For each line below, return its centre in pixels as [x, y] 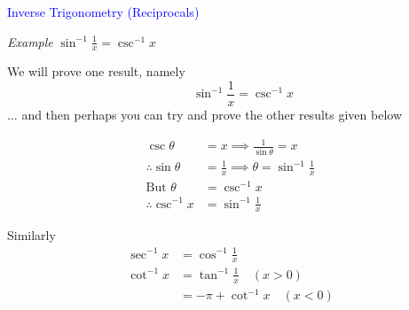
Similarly [31, 235]
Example [30, 41]
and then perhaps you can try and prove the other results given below [212, 115]
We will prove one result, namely [96, 71]
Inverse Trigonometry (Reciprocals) [103, 12]
